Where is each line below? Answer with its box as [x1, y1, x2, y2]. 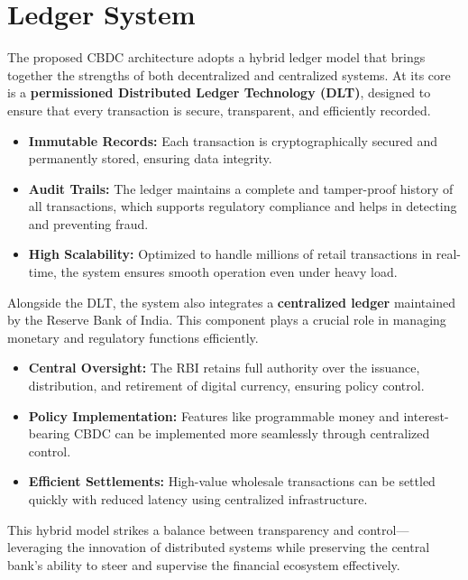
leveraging [7, 538, 63, 557]
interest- [403, 406, 449, 425]
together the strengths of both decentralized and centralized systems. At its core [7, 65, 451, 84]
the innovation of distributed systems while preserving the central [67, 538, 430, 557]
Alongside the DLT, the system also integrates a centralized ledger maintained [7, 292, 455, 311]
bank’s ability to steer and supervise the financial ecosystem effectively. [7, 555, 400, 574]
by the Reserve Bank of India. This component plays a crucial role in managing [7, 310, 446, 329]
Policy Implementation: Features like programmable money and [28, 406, 399, 425]
